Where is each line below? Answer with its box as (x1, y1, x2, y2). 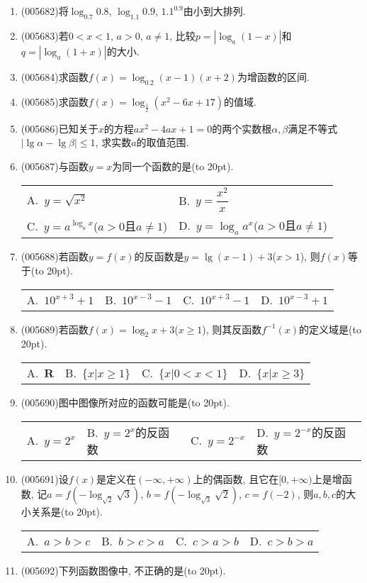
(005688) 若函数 (21, 249, 89, 264)
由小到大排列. (183, 4, 246, 18)
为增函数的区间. (237, 69, 310, 84)
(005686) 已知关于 (21, 121, 98, 135)
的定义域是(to (299, 321, 361, 336)
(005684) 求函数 (21, 69, 89, 84)
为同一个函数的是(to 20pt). (112, 158, 234, 173)
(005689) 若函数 (21, 321, 89, 336)
